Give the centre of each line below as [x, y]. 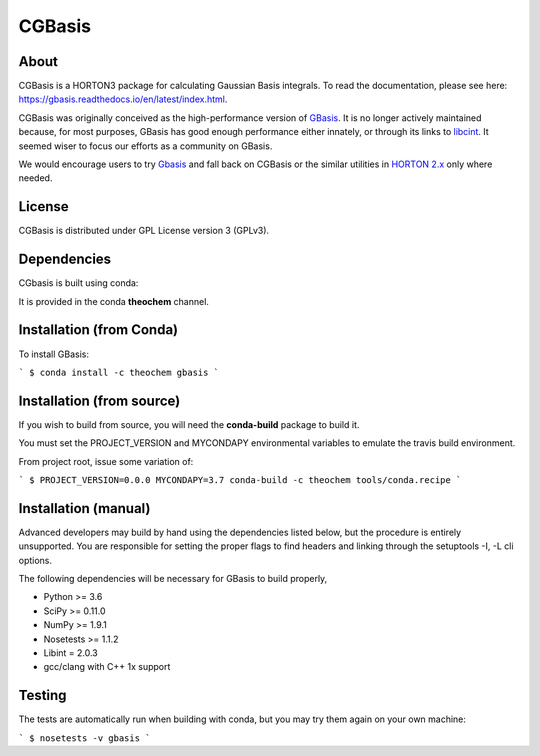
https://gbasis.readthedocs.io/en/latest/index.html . [123, 99]
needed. [35, 178]
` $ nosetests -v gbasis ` [84, 738]
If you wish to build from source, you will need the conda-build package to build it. [189, 424]
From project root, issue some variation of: [106, 461]
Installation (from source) [99, 400]
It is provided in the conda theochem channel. [114, 301]
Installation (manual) [84, 508]
